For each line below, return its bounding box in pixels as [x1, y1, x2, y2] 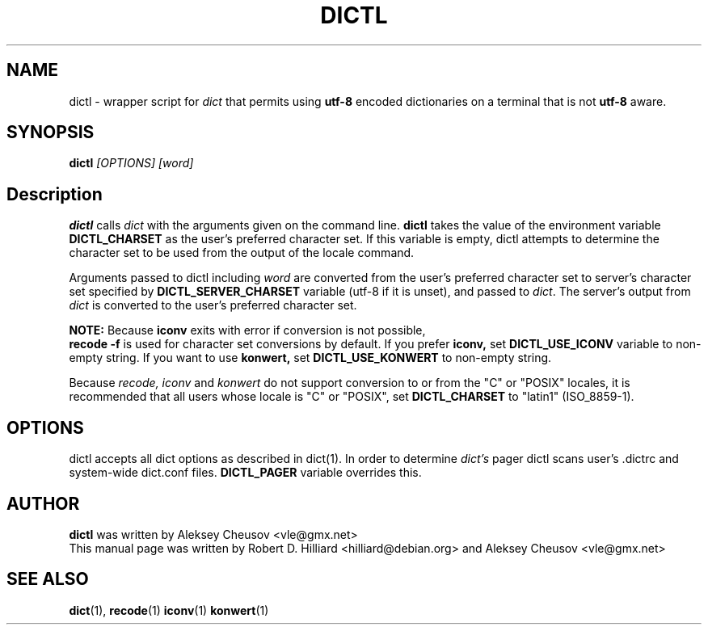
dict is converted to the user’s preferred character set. [69, 298, 357, 313]
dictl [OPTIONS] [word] [69, 156, 194, 170]
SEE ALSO [6, 569, 89, 590]
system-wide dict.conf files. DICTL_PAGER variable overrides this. [69, 465, 422, 480]
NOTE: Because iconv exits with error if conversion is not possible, [69, 323, 426, 338]
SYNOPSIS [6, 122, 95, 143]
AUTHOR [6, 493, 80, 514]
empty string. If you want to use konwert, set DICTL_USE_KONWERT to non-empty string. [69, 351, 552, 365]
